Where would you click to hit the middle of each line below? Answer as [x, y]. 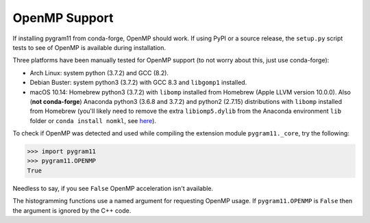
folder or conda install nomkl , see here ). [93, 120]
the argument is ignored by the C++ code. [72, 210]
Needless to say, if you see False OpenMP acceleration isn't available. [113, 188]
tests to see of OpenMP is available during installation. [89, 47]
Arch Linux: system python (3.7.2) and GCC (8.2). [99, 73]
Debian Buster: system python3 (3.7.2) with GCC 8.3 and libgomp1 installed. [138, 83]
